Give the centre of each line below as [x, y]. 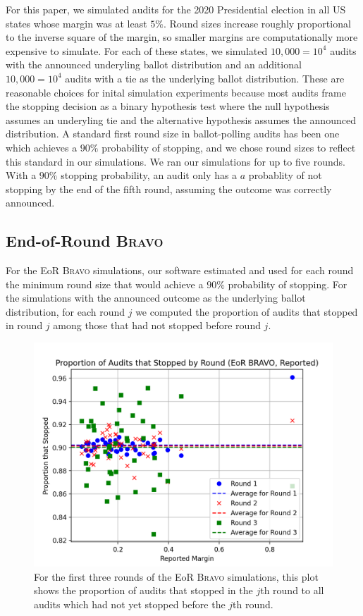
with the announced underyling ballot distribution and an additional [154, 64]
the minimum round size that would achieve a [105, 284]
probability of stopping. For [288, 284]
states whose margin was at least [76, 23]
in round [24, 325]
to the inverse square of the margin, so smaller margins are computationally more [182, 37]
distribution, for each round [66, 311]
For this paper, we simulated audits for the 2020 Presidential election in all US [176, 9]
